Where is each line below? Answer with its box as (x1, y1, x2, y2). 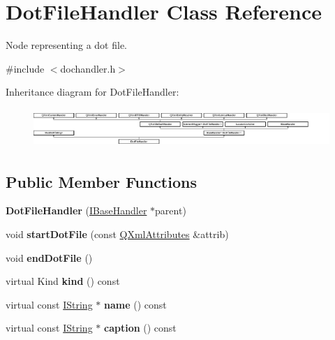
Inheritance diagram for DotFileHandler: (6, 84, 179, 99)
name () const (103, 297, 167, 311)
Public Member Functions (6, 170, 197, 192)
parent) (155, 203, 186, 218)
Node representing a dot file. (6, 38, 127, 52)
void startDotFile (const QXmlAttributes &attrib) (6, 227, 229, 242)
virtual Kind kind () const (6, 274, 120, 288)
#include (6, 61, 45, 75)
